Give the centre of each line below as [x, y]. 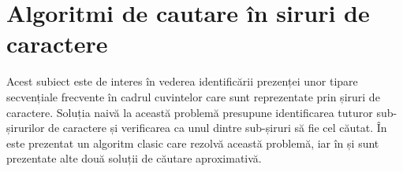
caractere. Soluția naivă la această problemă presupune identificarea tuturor [190, 112]
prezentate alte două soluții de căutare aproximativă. [134, 158]
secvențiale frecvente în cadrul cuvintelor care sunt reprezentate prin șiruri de [193, 96]
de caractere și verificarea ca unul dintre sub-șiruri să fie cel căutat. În [218, 128]
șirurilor [26, 128]
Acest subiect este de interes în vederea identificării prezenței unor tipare [182, 81]
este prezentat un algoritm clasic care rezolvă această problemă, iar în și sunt [193, 143]
